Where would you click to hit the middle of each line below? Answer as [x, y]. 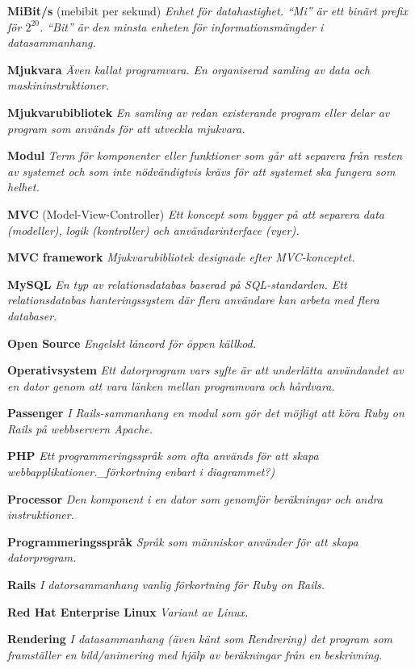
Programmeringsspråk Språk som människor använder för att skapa [183, 541]
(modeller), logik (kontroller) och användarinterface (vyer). [153, 230]
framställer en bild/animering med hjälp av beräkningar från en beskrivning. [195, 654]
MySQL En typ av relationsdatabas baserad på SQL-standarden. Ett [177, 284]
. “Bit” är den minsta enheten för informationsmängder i [181, 26]
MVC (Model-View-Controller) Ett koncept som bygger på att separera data [196, 213]
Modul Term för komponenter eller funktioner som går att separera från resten [205, 155]
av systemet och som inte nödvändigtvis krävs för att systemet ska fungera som [201, 171]
